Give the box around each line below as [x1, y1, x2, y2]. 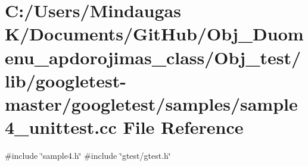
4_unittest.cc [5, 115, 117, 139]
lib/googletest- [5, 68, 127, 92]
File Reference [123, 115, 244, 139]
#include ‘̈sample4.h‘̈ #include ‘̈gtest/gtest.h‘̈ [5, 149, 171, 162]
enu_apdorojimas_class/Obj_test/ [5, 45, 301, 69]
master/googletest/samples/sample [5, 91, 298, 115]
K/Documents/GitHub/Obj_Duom [5, 21, 304, 46]
